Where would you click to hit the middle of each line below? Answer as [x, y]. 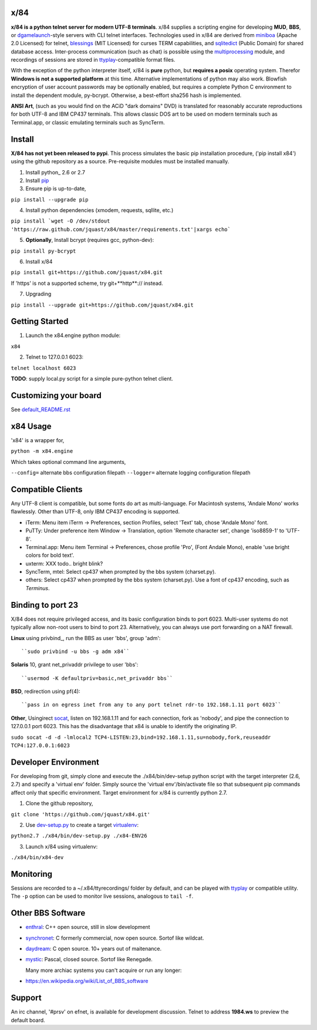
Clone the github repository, [59, 803]
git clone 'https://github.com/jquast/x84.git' [81, 814]
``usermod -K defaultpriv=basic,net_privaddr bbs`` [97, 678]
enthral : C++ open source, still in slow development [88, 927]
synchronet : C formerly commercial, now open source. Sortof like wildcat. [115, 938]
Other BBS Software [48, 913]
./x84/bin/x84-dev [37, 858]
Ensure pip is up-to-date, [56, 189]
